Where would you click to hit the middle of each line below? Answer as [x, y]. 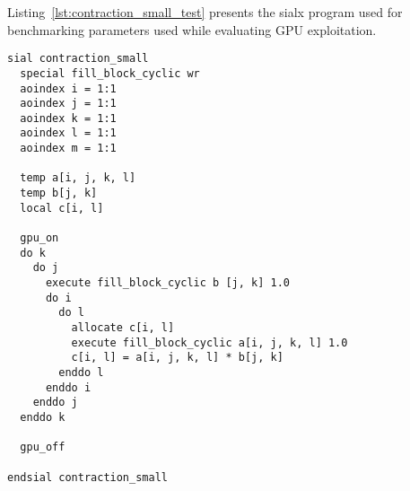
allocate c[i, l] [123, 328]
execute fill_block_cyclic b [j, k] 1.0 [167, 283]
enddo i [68, 387]
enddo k [43, 417]
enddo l [81, 372]
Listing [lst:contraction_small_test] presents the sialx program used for [205, 12]
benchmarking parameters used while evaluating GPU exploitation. [192, 29]
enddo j [55, 403]
